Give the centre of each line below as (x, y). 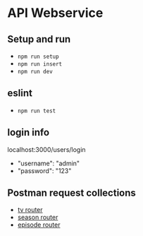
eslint (20, 93)
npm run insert (40, 64)
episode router (39, 225)
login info (29, 132)
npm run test (37, 111)
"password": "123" (44, 170)
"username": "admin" (48, 163)
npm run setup (38, 57)
